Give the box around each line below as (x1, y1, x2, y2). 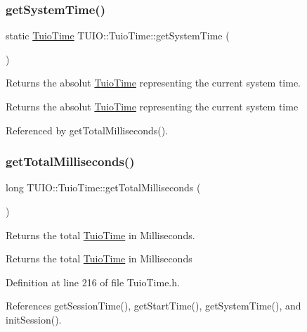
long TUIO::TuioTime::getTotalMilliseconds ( (6, 180, 201, 195)
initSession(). (6, 312, 62, 326)
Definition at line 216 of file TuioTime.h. (6, 274, 180, 289)
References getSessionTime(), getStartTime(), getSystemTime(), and (6, 298, 301, 313)
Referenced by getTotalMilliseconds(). (6, 122, 168, 137)
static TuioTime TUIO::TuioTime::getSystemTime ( (6, 28, 230, 43)
